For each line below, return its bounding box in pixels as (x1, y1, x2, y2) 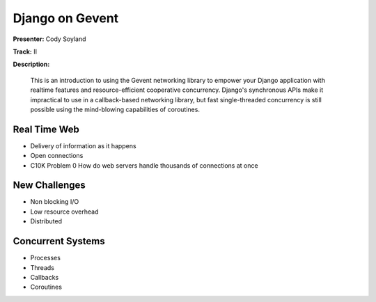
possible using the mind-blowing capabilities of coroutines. (30, 105, 200, 113)
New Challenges (13, 180, 86, 191)
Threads (30, 263, 55, 271)
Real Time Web (13, 123, 79, 135)
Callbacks (30, 273, 59, 281)
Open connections (30, 152, 84, 160)
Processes (30, 254, 61, 262)
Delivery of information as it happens (30, 141, 136, 150)
